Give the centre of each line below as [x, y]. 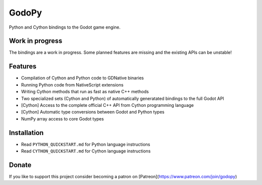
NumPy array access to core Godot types [63, 118]
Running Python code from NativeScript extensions [72, 84]
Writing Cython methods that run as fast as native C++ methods [85, 92]
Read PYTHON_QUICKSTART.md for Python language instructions [86, 144]
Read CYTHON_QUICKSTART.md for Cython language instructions [86, 151]
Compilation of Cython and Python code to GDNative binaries [82, 78]
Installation [26, 133]
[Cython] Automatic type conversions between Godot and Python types [93, 112]
